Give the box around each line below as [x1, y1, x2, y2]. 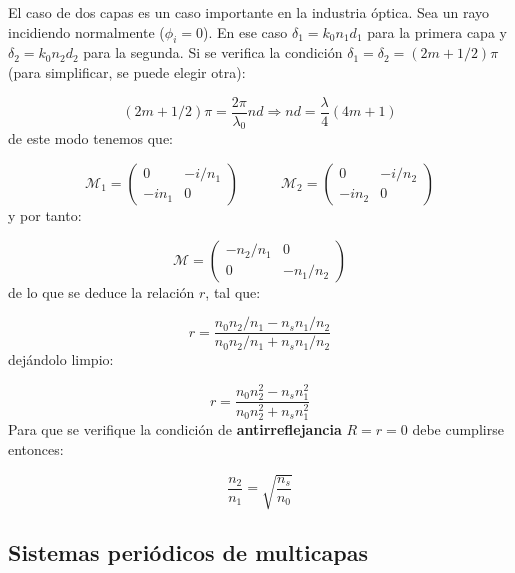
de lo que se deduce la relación [8, 281, 195, 302]
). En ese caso [202, 21, 288, 42]
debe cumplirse [412, 419, 504, 440]
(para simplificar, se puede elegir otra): [8, 61, 246, 82]
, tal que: [205, 281, 261, 302]
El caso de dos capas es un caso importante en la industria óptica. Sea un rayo [8, 2, 490, 22]
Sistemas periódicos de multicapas [8, 537, 368, 568]
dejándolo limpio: [8, 349, 114, 370]
